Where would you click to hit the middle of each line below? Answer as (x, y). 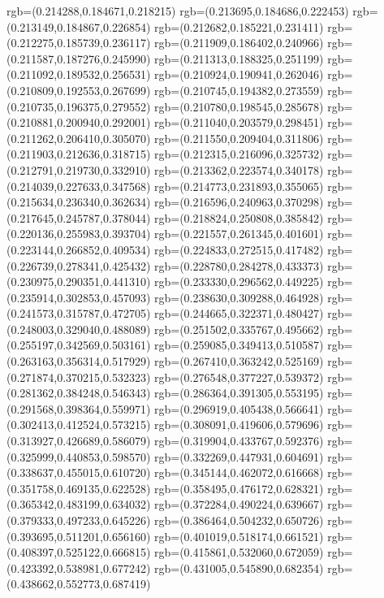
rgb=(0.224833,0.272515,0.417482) (239, 249)
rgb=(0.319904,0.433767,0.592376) (239, 441)
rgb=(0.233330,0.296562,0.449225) (239, 282)
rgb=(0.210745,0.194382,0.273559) (239, 90)
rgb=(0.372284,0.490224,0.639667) (239, 504)
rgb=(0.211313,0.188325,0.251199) (239, 58)
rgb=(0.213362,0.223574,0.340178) (239, 169)
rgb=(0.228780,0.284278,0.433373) (239, 265)
